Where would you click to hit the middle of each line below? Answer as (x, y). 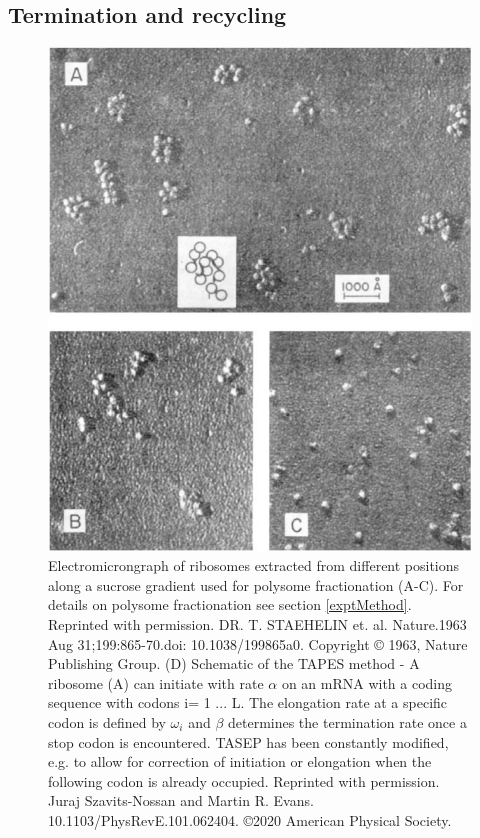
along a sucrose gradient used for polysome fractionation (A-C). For (256, 584)
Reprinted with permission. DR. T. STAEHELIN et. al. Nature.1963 (257, 624)
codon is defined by (107, 722)
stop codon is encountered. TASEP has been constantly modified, (248, 741)
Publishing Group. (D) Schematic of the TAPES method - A (234, 663)
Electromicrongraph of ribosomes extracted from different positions (254, 565)
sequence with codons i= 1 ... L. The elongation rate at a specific (248, 702)
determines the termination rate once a (347, 722)
